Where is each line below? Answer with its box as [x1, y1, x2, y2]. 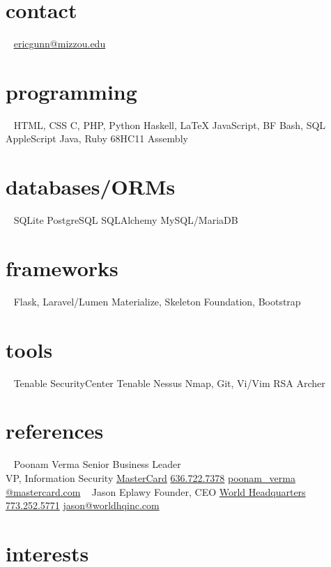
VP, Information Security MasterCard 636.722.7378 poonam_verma [6, 470, 295, 485]
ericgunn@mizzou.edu [13, 36, 106, 51]
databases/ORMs [6, 172, 176, 201]
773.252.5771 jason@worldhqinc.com [6, 498, 160, 513]
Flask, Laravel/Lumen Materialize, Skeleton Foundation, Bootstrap [13, 294, 301, 308]
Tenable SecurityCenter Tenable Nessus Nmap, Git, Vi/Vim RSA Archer [13, 375, 325, 390]
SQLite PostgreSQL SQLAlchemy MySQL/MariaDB [13, 213, 238, 227]
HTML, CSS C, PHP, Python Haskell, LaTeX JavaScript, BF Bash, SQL [13, 117, 326, 132]
